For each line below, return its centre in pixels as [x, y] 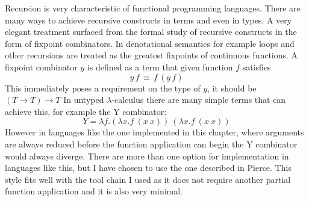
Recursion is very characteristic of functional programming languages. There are [153, 8]
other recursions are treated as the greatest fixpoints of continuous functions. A [151, 55]
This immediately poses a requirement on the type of [103, 88]
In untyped [84, 100]
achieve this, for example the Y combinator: [86, 111]
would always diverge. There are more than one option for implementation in [147, 156]
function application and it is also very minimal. [94, 191]
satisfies [257, 66]
